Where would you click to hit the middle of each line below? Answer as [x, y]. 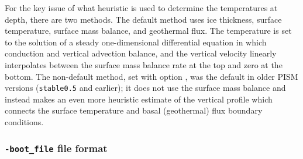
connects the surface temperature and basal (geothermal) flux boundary [134, 110]
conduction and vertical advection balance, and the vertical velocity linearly [141, 53]
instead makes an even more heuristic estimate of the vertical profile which [139, 99]
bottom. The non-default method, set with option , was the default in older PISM [151, 76]
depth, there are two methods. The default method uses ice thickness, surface [143, 19]
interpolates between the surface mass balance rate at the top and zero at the [144, 64]
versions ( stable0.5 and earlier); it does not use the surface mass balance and [145, 88]
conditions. [24, 122]
